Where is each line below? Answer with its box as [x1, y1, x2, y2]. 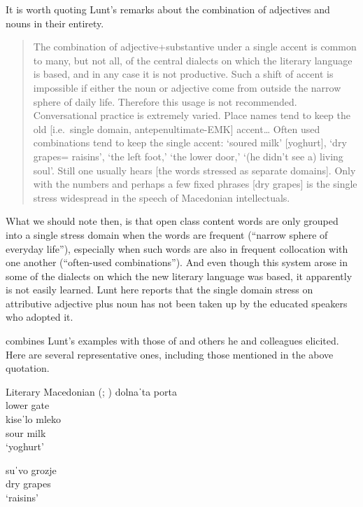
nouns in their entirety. [6, 15, 104, 30]
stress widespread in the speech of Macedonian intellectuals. [33, 190, 290, 204]
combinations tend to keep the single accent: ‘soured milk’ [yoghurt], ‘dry [33, 135, 347, 150]
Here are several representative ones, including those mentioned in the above [6, 347, 334, 361]
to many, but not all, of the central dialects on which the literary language [33, 53, 353, 67]
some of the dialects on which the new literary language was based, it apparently [6, 268, 353, 283]
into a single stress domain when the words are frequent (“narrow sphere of [6, 227, 328, 242]
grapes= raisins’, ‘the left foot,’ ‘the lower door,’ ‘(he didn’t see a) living [33, 148, 343, 163]
